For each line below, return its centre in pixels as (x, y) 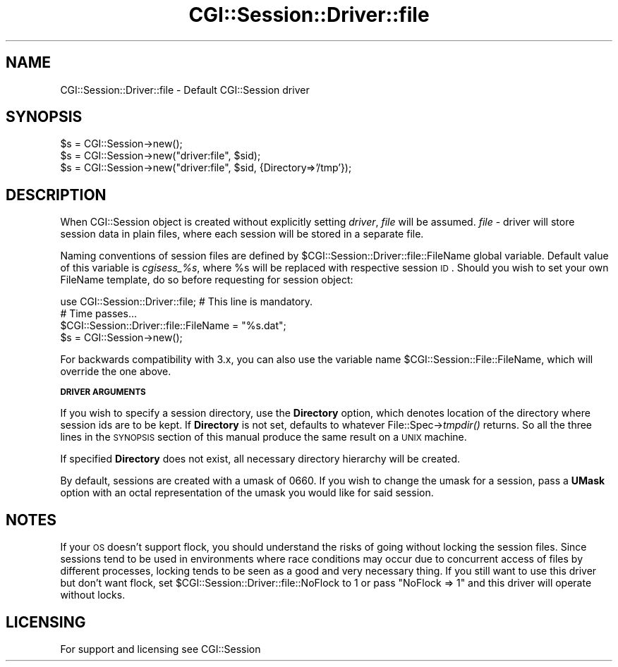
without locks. (93, 595)
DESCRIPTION (56, 195)
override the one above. (116, 372)
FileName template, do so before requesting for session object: (207, 280)
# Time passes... (98, 314)
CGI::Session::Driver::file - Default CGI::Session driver (185, 90)
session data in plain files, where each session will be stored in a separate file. (242, 234)
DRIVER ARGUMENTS (103, 392)
